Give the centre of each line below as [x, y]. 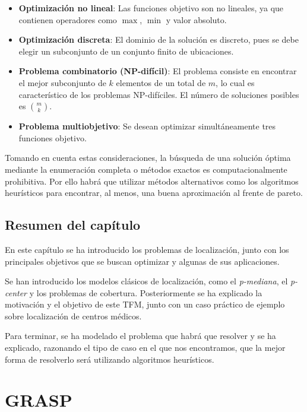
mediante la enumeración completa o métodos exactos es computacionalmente [146, 169]
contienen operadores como [68, 19]
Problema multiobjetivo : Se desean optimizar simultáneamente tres [147, 126]
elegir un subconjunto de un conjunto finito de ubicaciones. [126, 51]
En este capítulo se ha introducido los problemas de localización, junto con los [147, 249]
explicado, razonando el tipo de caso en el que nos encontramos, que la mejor [145, 348]
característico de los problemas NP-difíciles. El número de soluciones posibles [159, 94]
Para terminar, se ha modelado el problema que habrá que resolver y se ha [140, 336]
